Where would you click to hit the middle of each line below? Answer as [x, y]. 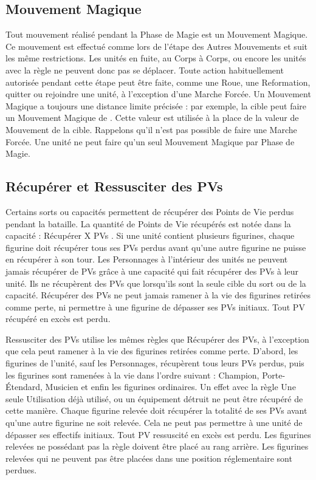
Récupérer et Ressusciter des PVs [114, 186]
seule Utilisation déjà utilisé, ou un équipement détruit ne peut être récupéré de [154, 398]
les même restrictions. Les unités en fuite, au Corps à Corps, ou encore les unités [156, 58]
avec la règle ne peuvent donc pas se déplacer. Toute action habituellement [145, 70]
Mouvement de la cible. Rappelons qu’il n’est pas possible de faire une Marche [151, 129]
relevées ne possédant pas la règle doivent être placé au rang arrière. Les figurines [157, 446]
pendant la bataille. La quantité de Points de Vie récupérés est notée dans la [148, 223]
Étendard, [24, 387]
